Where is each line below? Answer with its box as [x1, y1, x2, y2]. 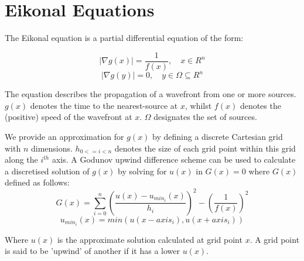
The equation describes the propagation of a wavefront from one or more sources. [5, 88, 296, 100]
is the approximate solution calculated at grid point [57, 233, 242, 245]
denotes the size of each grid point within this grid [114, 142, 296, 154]
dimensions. [30, 142, 73, 154]
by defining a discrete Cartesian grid [152, 130, 283, 143]
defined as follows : [5, 176, 70, 188]
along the [5, 153, 38, 166]
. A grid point [250, 233, 300, 245]
